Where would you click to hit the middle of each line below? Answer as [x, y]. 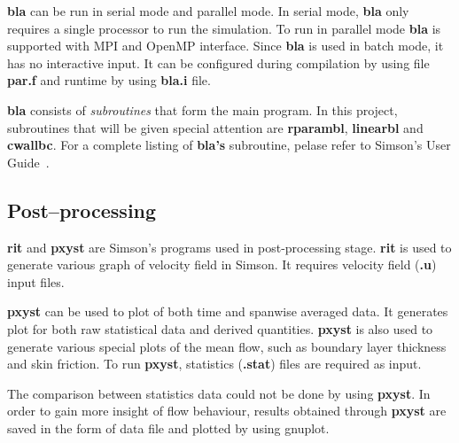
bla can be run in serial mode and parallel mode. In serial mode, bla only [208, 11]
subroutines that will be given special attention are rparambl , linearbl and [215, 127]
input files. [36, 281]
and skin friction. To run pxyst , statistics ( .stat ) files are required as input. [214, 364]
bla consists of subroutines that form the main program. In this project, [202, 109]
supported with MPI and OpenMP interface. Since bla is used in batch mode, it [226, 46]
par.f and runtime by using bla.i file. [109, 80]
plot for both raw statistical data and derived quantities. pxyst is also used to [220, 328]
